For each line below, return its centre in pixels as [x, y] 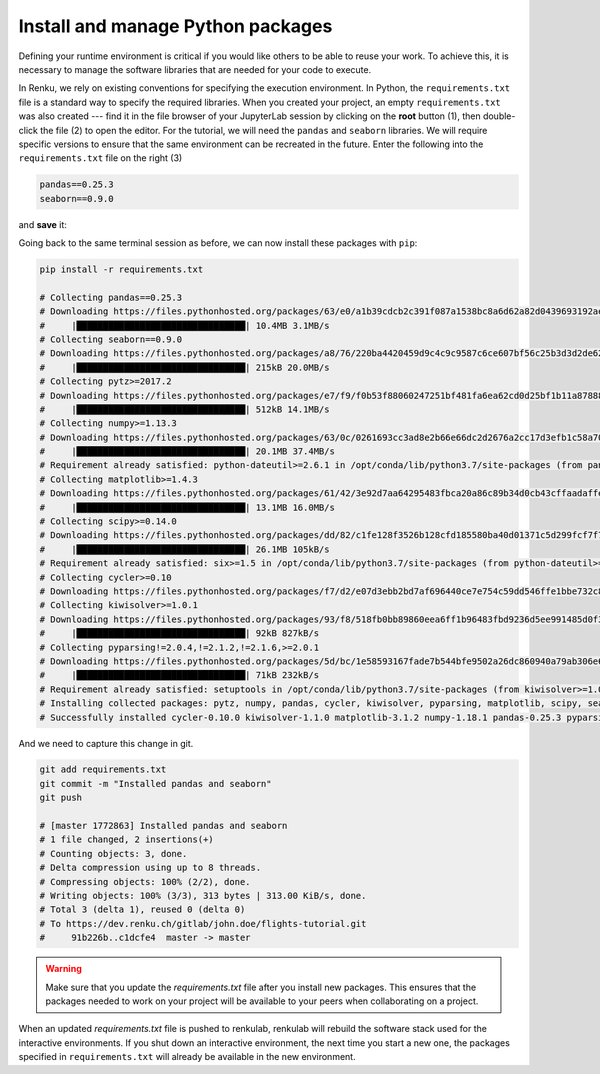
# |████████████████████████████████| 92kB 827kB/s [179, 633]
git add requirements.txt [103, 769]
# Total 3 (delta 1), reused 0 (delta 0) [142, 909]
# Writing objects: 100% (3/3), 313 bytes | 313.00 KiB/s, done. [203, 895]
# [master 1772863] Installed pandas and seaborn [163, 826]
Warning [63, 969]
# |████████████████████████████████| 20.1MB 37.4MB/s [187, 451]
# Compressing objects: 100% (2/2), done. [145, 881]
